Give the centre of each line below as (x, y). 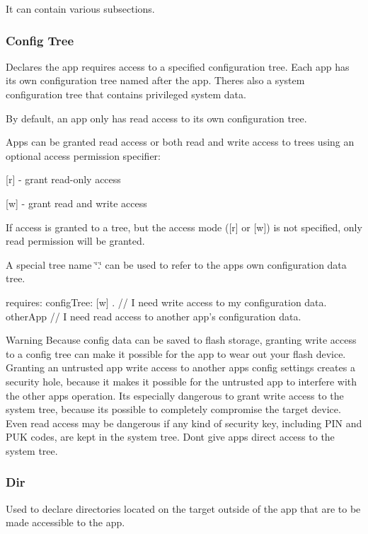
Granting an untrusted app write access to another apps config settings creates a (180, 367)
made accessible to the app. (65, 522)
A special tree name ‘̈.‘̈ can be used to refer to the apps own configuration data (176, 264)
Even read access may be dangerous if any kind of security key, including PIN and (184, 423)
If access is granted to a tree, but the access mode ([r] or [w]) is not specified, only (184, 227)
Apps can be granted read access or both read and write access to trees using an (180, 142)
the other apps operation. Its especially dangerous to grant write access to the (175, 395)
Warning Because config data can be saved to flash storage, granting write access (181, 340)
